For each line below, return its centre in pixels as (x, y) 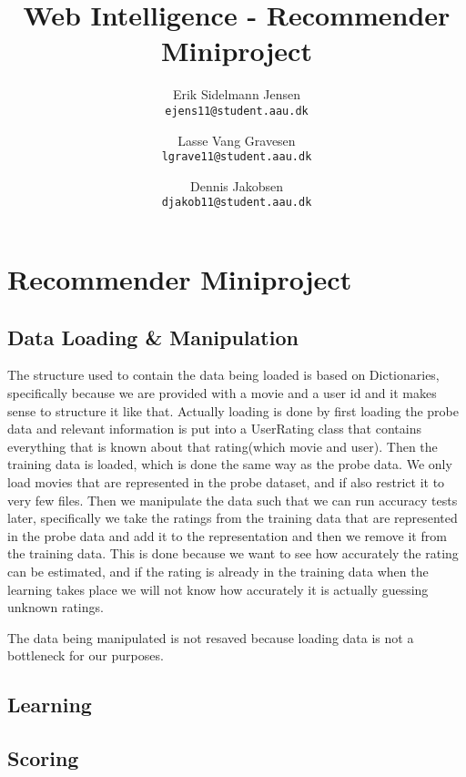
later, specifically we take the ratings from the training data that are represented (233, 518)
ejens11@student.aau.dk (237, 111)
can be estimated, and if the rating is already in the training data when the (218, 571)
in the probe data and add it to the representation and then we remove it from (227, 535)
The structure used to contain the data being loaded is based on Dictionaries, (223, 375)
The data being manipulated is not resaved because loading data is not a (211, 637)
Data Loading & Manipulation (153, 337)
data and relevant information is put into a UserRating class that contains (214, 429)
